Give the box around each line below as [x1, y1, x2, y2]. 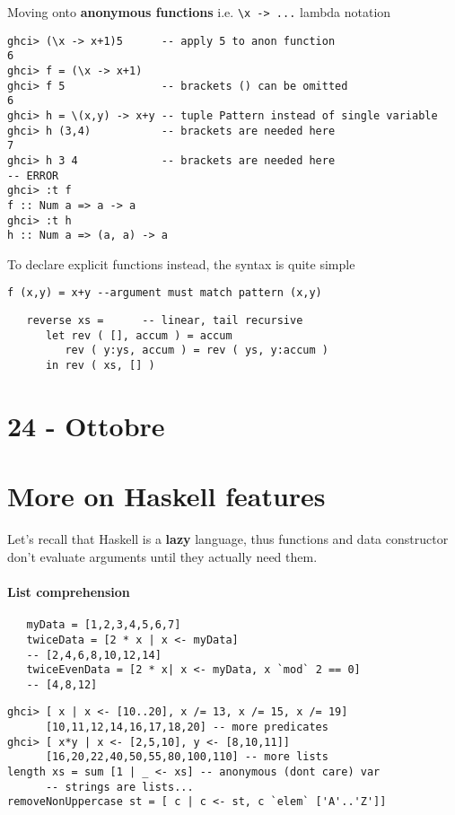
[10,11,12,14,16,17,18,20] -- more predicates [45, 721, 328, 734]
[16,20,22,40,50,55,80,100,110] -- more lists [45, 750, 328, 764]
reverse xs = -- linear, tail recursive [26, 314, 303, 328]
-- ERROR [7, 169, 59, 182]
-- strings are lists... [45, 780, 194, 793]
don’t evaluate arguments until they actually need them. [7, 547, 318, 565]
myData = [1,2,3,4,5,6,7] [26, 618, 181, 632]
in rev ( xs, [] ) [45, 359, 155, 372]
